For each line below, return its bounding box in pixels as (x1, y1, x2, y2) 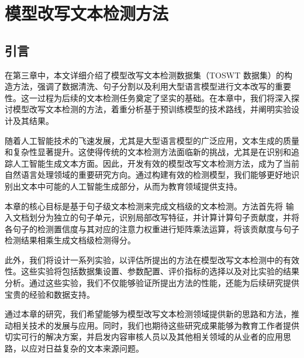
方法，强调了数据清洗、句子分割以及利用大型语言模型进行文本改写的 (12, 80, 275, 92)
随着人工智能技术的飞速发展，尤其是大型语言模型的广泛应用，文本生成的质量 (5, 134, 299, 146)
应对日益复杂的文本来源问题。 (29, 342, 144, 354)
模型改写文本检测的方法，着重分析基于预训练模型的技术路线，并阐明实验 (12, 103, 291, 115)
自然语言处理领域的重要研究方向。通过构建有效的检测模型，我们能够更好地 (5, 168, 291, 181)
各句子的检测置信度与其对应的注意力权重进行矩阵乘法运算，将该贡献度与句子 (5, 222, 299, 235)
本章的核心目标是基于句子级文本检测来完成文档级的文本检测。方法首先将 (5, 199, 283, 212)
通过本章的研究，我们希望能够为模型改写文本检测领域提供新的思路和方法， (5, 308, 291, 320)
